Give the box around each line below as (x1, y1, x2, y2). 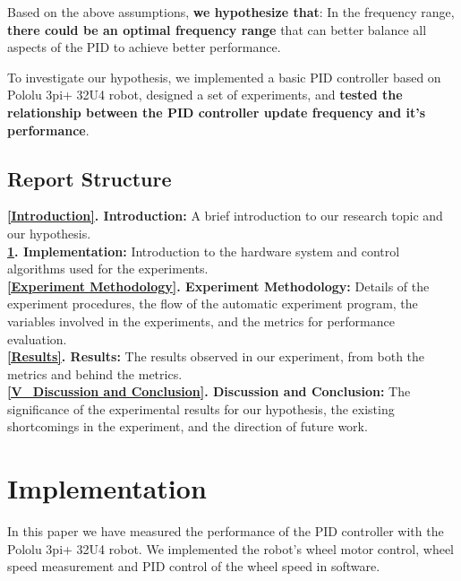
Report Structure (7, 164, 172, 192)
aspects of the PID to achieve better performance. (7, 38, 281, 56)
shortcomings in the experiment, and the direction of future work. (7, 417, 368, 436)
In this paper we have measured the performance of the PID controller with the (7, 522, 444, 541)
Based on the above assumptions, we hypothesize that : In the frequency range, (7, 3, 455, 21)
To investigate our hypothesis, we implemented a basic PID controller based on (7, 67, 441, 86)
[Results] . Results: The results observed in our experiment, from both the (7, 347, 425, 366)
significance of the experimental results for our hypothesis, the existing (7, 399, 395, 418)
